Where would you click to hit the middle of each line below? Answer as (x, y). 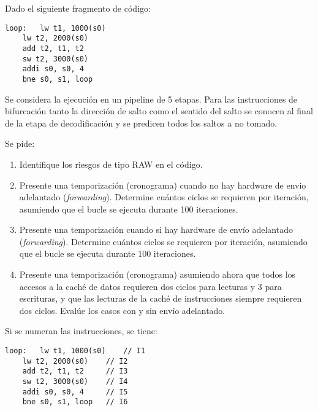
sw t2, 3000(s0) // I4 (75, 382)
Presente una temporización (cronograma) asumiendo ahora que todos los (157, 274)
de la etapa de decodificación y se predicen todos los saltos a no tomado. (141, 123)
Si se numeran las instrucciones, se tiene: (81, 331)
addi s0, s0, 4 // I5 (75, 392)
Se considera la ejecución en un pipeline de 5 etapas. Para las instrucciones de (151, 99)
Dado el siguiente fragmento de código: (78, 8)
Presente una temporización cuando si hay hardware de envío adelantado (156, 229)
